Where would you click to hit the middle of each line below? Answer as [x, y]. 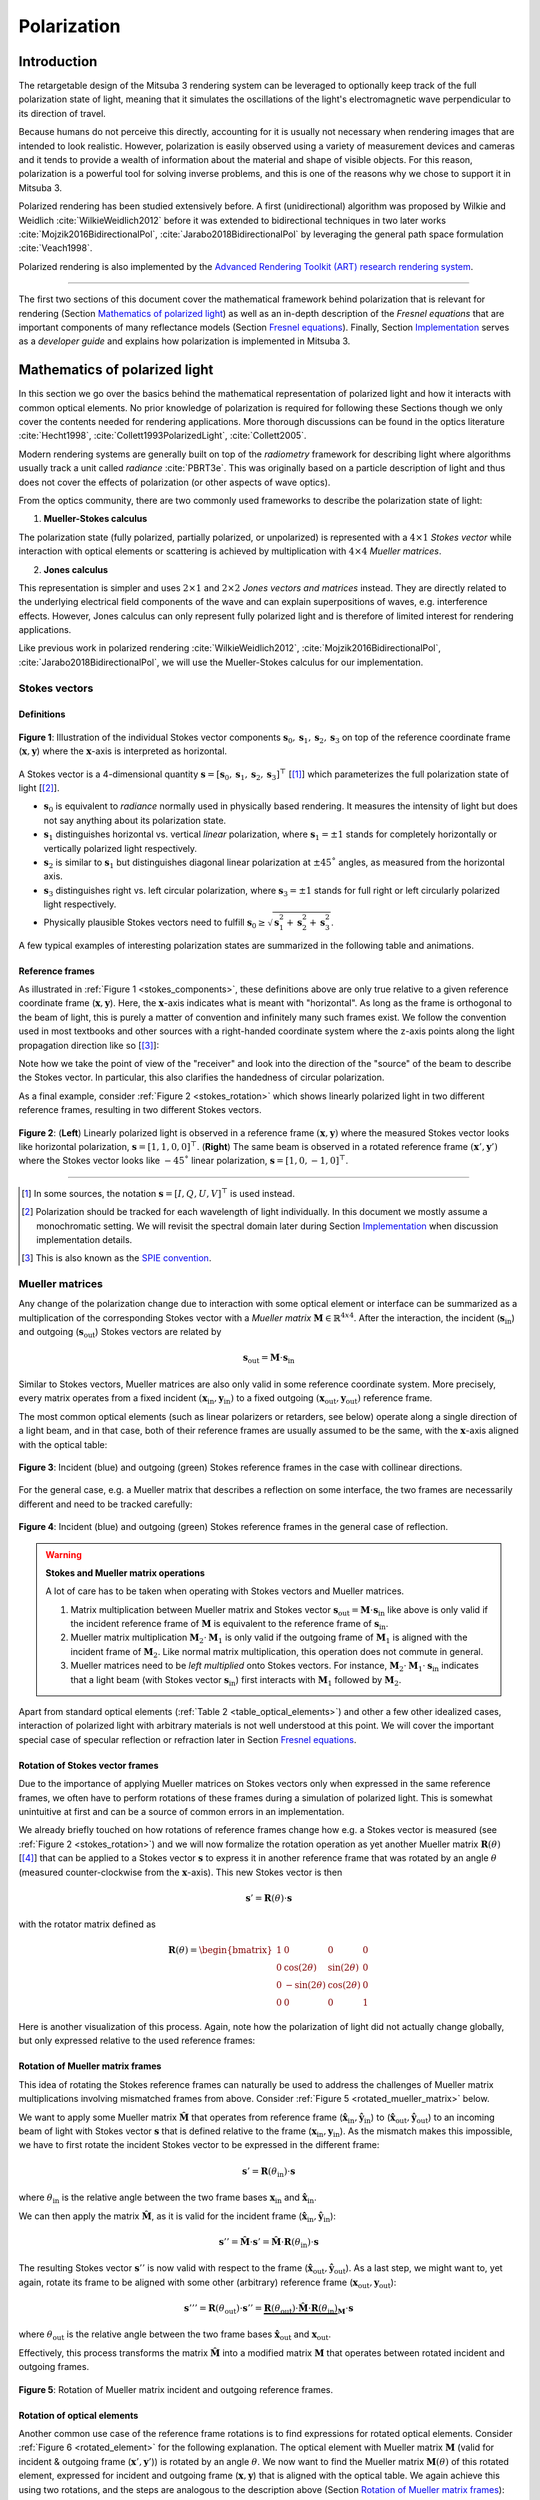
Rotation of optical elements [78, 2415]
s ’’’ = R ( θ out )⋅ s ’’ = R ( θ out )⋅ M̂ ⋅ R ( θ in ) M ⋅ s [268, 2309]
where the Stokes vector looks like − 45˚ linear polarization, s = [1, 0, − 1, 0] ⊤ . [183, 1160]
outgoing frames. [54, 2367]
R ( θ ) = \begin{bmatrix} [220, 1950]
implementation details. [84, 1239]
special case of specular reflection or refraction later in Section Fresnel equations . [187, 1739]
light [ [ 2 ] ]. [39, 787]
